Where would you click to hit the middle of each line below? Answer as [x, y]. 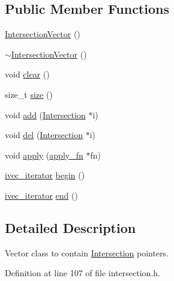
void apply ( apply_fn [44, 155]
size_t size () [29, 94]
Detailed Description [70, 227]
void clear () [27, 74]
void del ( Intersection [44, 135]
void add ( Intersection [45, 114]
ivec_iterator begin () [45, 175]
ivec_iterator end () [41, 195]
